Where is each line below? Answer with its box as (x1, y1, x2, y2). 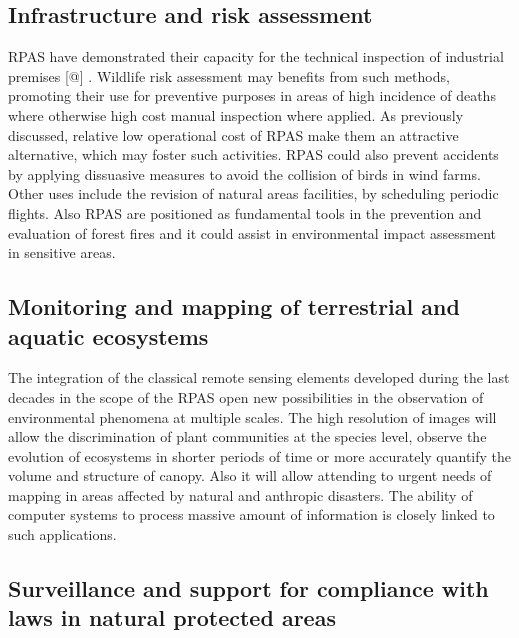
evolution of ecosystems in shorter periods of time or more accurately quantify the (8, 445, 512, 466)
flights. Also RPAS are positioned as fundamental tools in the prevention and (8, 202, 482, 223)
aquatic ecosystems (8, 320, 209, 351)
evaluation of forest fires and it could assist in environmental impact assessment (8, 222, 497, 243)
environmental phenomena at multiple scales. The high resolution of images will (8, 406, 497, 427)
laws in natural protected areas (8, 602, 336, 633)
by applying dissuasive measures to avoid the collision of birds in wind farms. (8, 163, 481, 184)
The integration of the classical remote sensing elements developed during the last (8, 367, 510, 388)
